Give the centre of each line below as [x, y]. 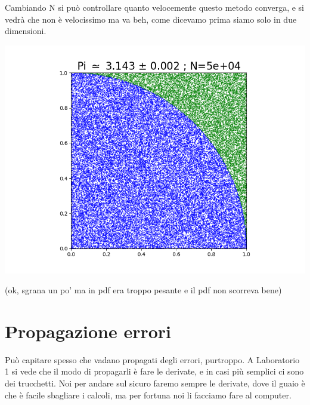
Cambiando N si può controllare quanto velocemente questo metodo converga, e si [154, 7]
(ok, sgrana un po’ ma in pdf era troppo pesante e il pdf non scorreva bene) [143, 290]
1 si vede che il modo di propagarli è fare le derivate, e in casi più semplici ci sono [154, 371]
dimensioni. [26, 31]
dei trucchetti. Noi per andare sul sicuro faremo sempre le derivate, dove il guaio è [155, 383]
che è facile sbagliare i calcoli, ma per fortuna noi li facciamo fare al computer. [148, 395]
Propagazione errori [88, 331]
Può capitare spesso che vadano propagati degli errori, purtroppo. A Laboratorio [152, 359]
